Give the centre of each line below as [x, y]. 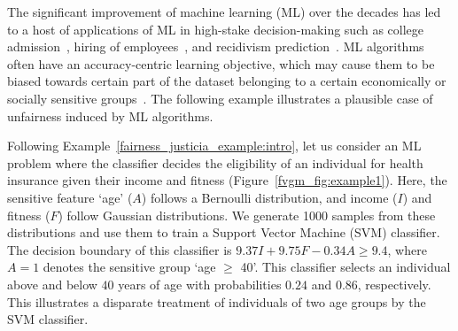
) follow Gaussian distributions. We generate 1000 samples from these [247, 215]
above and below [52, 284]
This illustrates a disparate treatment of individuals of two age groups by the [217, 301]
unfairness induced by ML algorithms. [110, 115]
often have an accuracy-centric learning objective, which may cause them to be [221, 63]
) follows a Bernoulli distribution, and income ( [269, 197]
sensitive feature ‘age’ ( [70, 197]
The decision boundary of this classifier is [120, 249]
